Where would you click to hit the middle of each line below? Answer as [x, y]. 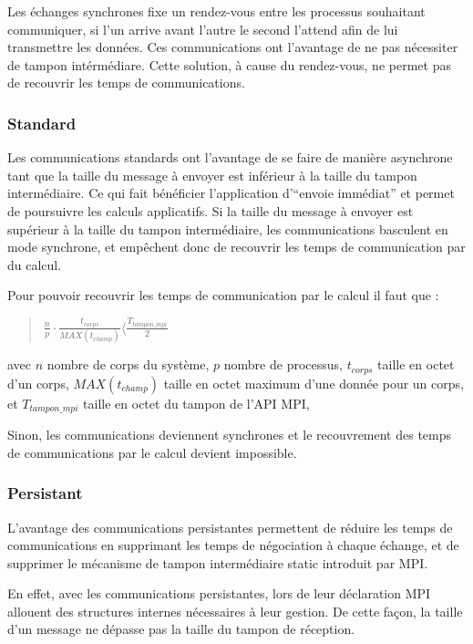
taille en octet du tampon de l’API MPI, [196, 403]
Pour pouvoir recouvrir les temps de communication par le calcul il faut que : [223, 295]
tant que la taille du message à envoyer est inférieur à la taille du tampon [212, 175]
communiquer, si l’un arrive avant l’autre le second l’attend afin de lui [203, 29]
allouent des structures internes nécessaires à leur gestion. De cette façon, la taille [235, 611]
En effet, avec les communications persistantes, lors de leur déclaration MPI [219, 593]
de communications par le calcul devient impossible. [152, 452]
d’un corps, [38, 383]
